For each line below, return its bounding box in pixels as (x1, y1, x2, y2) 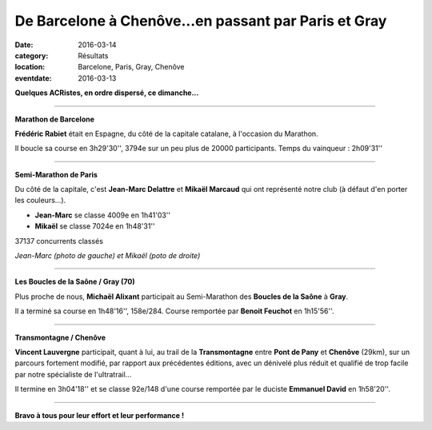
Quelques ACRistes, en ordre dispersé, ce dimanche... (14, 88, 199, 98)
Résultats (78, 50, 109, 60)
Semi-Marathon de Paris (14, 169, 98, 179)
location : (14, 62, 46, 72)
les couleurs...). (14, 196, 66, 205)
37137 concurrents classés (14, 236, 104, 245)
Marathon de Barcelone (14, 114, 95, 124)
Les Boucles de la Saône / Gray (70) (14, 277, 135, 287)
